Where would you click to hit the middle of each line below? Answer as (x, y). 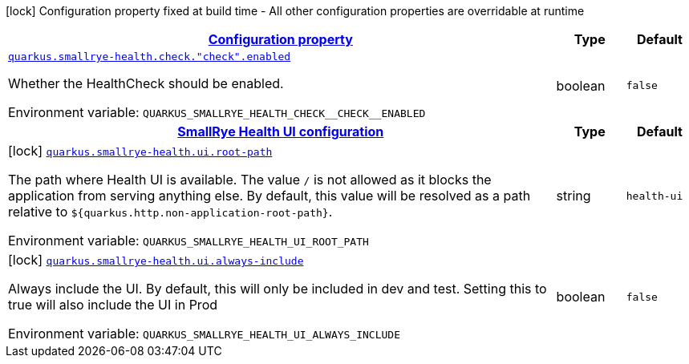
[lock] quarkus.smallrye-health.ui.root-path (140, 151)
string (573, 196)
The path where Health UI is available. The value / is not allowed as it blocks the (250, 180)
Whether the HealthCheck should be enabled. (146, 83)
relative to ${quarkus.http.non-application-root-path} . (170, 212)
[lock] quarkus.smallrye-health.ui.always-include (156, 260)
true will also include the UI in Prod (113, 305)
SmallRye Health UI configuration (281, 131)
